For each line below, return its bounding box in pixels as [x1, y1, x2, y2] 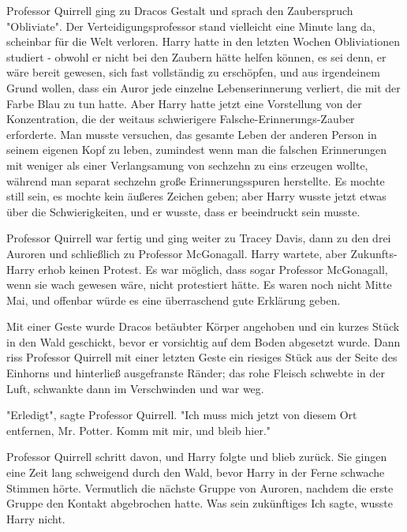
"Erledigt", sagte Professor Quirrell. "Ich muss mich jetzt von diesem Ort [6, 406, 357, 423]
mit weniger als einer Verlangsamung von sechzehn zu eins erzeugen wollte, [6, 156, 368, 173]
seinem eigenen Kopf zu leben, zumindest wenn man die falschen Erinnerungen [6, 141, 386, 158]
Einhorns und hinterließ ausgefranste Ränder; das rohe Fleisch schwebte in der [6, 365, 386, 381]
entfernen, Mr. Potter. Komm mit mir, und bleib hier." [6, 421, 271, 438]
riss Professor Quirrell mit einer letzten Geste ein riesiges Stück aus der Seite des [6, 349, 398, 365]
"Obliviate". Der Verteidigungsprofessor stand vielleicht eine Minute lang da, [6, 17, 375, 34]
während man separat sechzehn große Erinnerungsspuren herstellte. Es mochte [6, 172, 385, 189]
